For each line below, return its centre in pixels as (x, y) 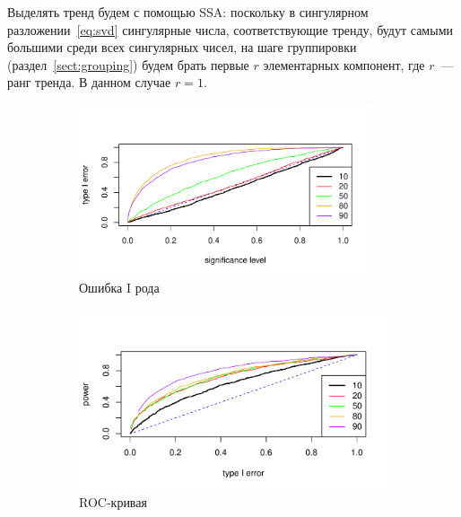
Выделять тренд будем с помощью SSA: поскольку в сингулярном (188, 12)
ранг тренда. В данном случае (89, 82)
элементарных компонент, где (344, 64)
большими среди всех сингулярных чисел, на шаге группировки (182, 47)
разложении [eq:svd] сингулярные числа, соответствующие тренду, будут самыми (230, 29)
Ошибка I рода (119, 288)
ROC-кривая (113, 502)
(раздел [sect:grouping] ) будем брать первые (128, 64)
